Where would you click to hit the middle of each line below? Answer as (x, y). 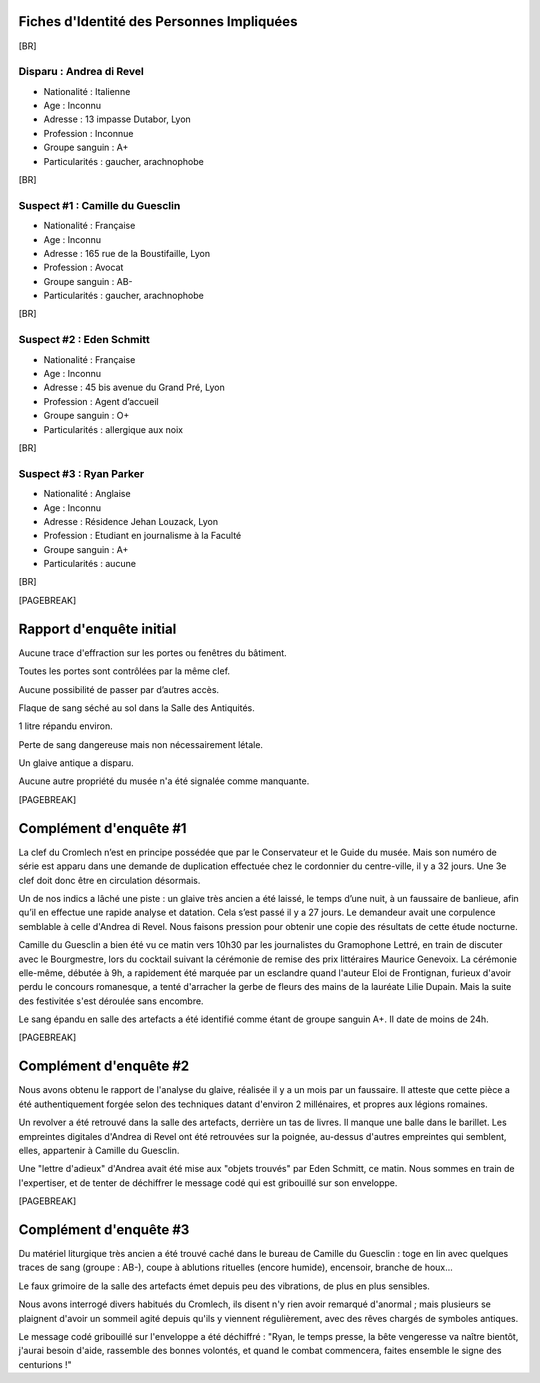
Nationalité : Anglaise (87, 494)
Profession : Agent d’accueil (101, 401)
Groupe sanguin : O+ (86, 416)
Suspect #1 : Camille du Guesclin (99, 205)
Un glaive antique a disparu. (76, 763)
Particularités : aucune (90, 564)
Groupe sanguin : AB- (88, 281)
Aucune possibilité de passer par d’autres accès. (119, 689)
